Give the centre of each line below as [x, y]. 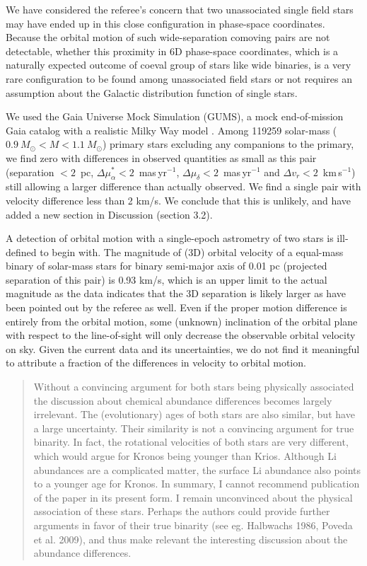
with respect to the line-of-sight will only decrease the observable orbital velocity [181, 335]
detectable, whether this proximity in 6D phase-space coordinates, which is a [172, 51]
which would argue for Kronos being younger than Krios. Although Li [185, 456]
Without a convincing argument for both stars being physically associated [194, 387]
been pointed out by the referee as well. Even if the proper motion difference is [176, 307]
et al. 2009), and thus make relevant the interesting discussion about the [191, 539]
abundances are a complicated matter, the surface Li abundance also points [197, 469]
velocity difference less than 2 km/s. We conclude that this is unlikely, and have [179, 200]
